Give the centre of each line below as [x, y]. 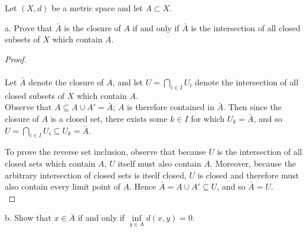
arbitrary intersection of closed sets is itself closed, [96, 175]
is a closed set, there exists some [109, 118]
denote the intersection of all [247, 82]
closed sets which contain [50, 163]
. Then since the [253, 107]
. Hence [143, 186]
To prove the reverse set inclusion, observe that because [105, 152]
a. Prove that [29, 27]
